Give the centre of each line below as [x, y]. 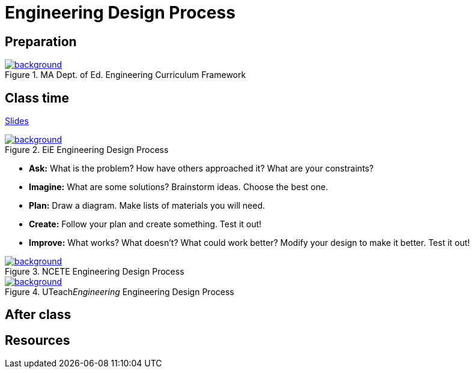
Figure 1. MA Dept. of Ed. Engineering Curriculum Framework [126, 75]
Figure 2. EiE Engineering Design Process [87, 150]
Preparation [41, 41]
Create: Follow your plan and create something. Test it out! [145, 224]
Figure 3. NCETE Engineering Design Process [95, 272]
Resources [38, 340]
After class [38, 315]
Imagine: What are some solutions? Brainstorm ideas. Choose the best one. [178, 187]
